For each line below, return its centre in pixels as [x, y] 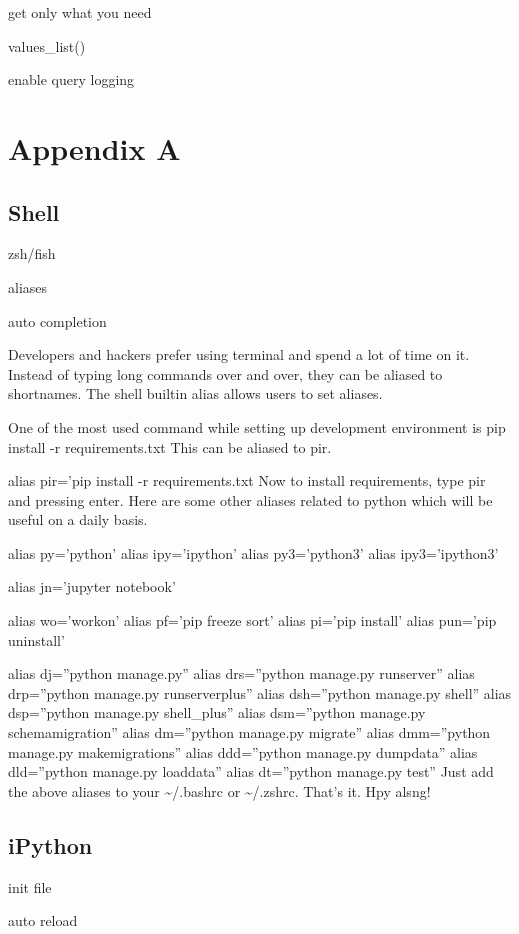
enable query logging [71, 79]
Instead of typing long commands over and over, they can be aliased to [225, 373]
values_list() [47, 45]
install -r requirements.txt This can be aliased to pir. [170, 446]
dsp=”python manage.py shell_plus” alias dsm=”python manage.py [217, 712]
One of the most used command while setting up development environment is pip [257, 426]
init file [30, 886]
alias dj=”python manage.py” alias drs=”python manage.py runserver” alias [241, 673]
